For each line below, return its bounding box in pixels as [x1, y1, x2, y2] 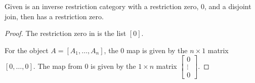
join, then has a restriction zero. [5, 11, 104, 21]
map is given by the [126, 45, 188, 55]
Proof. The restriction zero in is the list [5, 28, 126, 38]
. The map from [33, 61, 82, 71]
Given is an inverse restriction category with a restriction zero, [5, 1, 199, 11]
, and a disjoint [204, 1, 251, 11]
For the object [5, 45, 49, 55]
